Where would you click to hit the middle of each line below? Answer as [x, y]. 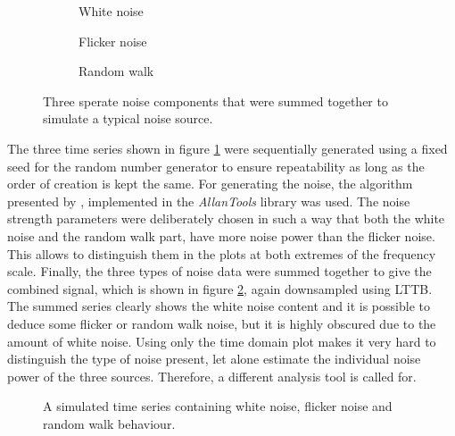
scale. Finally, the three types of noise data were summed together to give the [219, 271]
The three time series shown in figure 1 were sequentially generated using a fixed [227, 148]
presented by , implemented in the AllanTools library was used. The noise [209, 201]
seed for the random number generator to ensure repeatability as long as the [216, 166]
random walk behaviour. [109, 423]
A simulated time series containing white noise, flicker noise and [218, 406]
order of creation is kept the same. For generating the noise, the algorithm [210, 184]
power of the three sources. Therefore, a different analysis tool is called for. [212, 376]
